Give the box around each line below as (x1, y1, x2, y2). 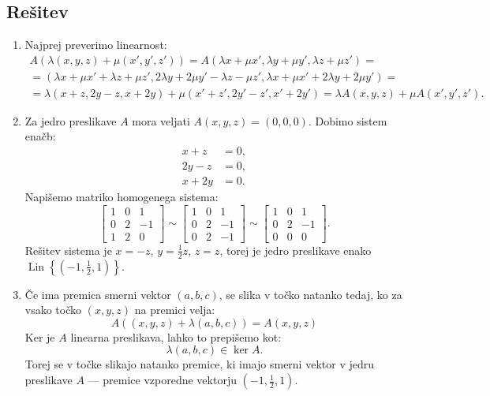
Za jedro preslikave (24, 112, 117, 129)
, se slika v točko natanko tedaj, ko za (219, 286, 402, 302)
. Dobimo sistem (308, 112, 387, 129)
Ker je (24, 328, 55, 345)
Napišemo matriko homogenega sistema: (24, 189, 219, 205)
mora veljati (132, 112, 190, 129)
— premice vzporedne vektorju (88, 372, 237, 388)
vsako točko (24, 301, 82, 318)
